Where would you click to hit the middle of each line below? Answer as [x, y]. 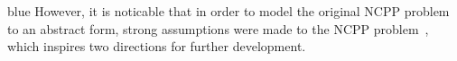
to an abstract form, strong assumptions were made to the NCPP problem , [218, 28]
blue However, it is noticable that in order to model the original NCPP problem [228, 11]
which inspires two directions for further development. [157, 46]
